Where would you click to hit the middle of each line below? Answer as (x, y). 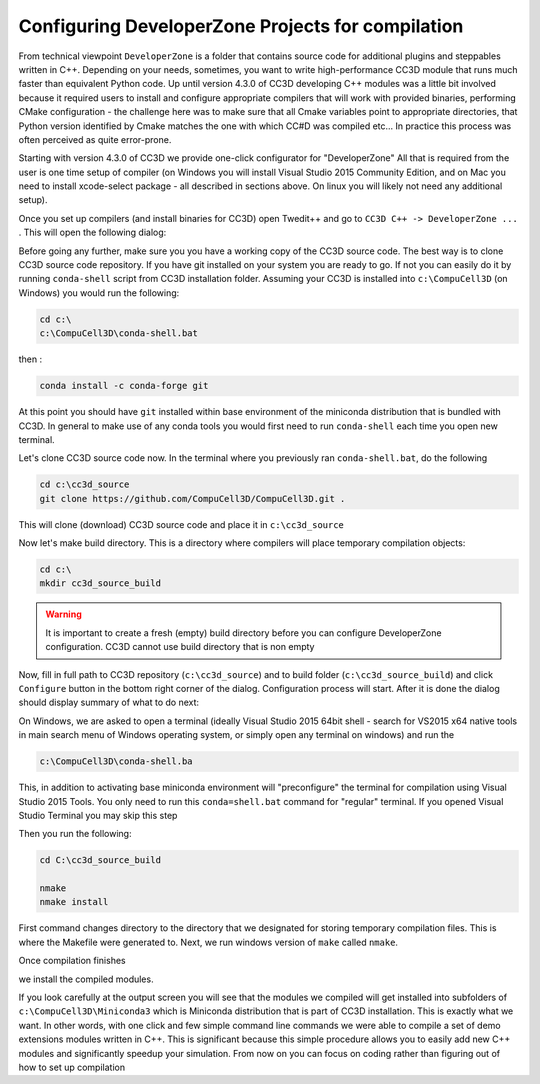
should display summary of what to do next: (109, 702)
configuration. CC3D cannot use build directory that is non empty (180, 647)
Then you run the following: (75, 834)
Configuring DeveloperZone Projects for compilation (241, 26)
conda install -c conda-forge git (124, 386)
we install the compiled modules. (86, 979)
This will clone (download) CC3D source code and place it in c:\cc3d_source (181, 524)
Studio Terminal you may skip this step (98, 815)
